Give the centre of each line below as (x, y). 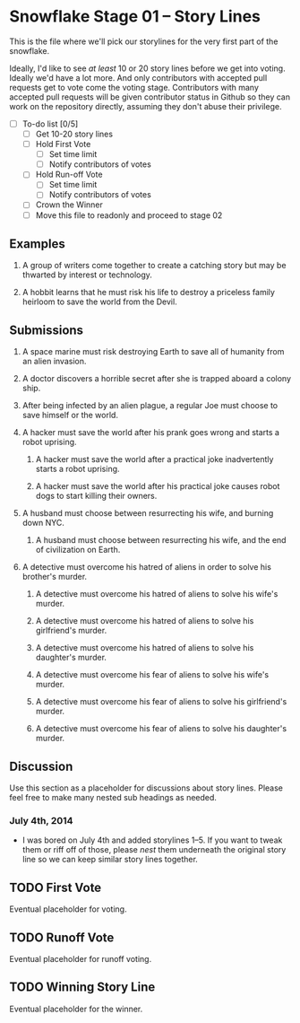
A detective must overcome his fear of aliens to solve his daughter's (161, 729)
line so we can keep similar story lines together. (110, 860)
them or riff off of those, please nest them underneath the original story (154, 850)
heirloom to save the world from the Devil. (99, 302)
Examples (37, 244)
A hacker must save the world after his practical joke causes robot (158, 486)
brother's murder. (55, 577)
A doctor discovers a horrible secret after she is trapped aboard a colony (156, 379)
